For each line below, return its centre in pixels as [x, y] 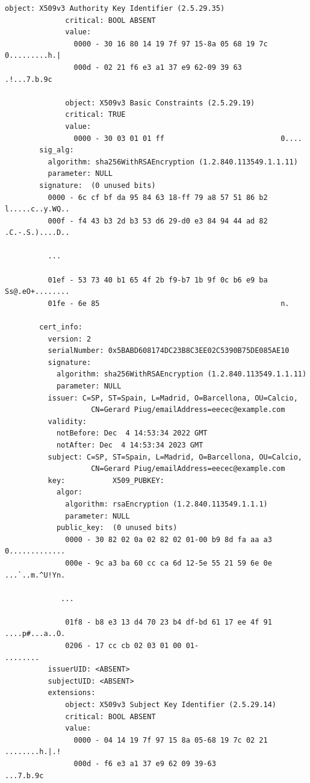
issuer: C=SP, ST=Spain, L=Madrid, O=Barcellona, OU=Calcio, [173, 398]
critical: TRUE [95, 115]
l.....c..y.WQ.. [37, 209]
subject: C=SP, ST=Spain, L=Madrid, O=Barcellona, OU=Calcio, [175, 457]
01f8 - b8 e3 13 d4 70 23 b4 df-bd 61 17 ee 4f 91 [169, 622]
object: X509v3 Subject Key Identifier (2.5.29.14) [171, 705]
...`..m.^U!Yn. [35, 575]
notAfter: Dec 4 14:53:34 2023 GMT [130, 445]
